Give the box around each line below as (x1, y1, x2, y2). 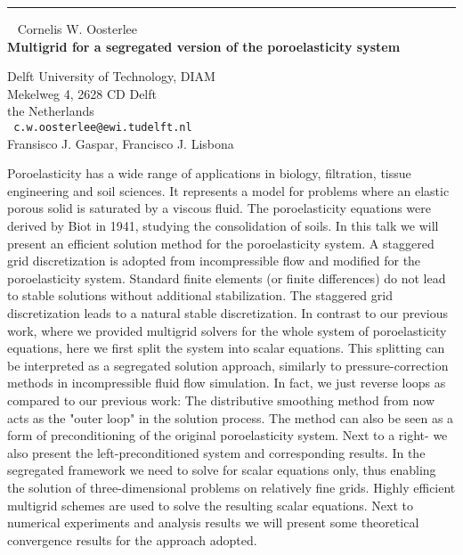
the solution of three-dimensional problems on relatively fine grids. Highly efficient (7, 477, 456, 496)
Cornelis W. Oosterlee (17, 20, 138, 37)
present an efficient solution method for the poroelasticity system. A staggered (7, 233, 435, 252)
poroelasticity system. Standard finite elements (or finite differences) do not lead (7, 268, 446, 287)
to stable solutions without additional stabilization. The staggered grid (7, 286, 393, 305)
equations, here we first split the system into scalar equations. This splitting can (7, 339, 445, 357)
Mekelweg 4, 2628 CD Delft (7, 84, 157, 102)
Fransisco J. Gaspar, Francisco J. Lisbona (7, 134, 234, 152)
